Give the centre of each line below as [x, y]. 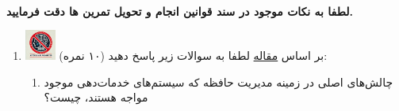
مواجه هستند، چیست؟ [96, 97]
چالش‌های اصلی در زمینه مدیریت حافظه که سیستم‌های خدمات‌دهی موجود [219, 81]
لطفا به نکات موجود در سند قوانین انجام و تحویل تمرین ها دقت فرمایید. [180, 11]
